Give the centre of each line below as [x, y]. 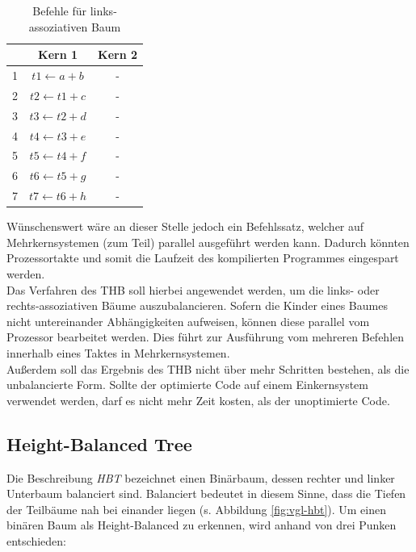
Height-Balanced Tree [99, 443]
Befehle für [59, 10]
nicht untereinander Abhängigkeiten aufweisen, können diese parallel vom [188, 321]
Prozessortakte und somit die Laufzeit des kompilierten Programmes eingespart [203, 258]
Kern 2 [118, 54]
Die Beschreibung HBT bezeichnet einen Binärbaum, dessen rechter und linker [201, 477]
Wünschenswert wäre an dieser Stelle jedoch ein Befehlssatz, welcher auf [185, 226]
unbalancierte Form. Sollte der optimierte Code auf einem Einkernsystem [187, 385]
